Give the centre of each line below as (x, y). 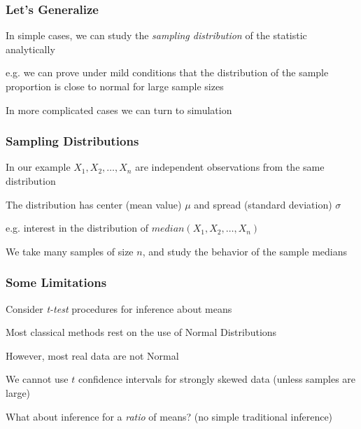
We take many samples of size (70, 251)
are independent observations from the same (230, 167)
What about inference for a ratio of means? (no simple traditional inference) (169, 416)
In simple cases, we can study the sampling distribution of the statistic (156, 35)
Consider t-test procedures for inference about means (119, 308)
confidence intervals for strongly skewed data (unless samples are (217, 379)
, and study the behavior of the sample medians (245, 251)
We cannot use (37, 379)
